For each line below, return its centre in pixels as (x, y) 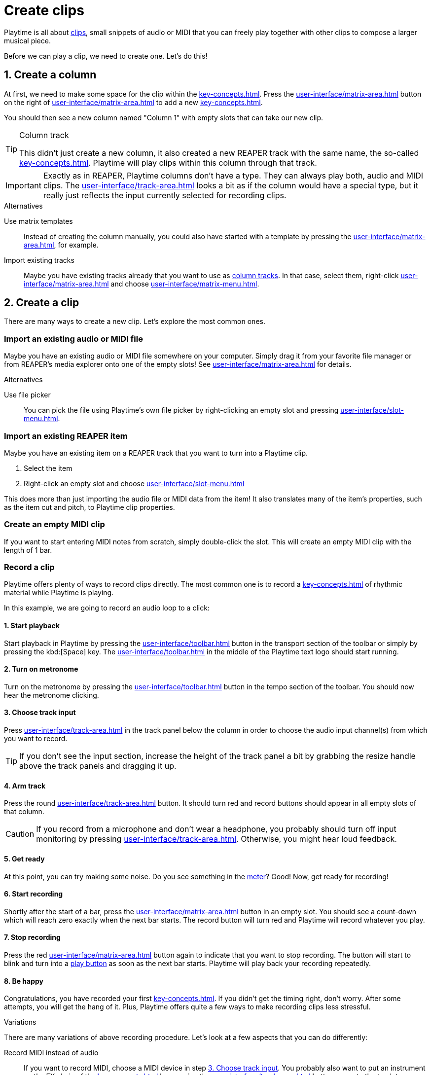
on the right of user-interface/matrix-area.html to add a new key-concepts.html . (133, 102)
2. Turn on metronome (41, 669)
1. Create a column (50, 75)
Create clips (44, 10)
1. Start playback (32, 626)
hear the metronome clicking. (52, 695)
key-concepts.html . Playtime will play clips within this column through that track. (168, 162)
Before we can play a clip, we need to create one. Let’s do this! (106, 56)
